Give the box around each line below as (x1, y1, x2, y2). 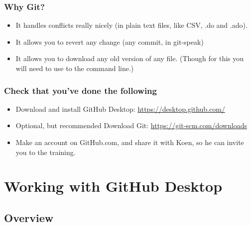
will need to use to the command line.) (15, 63, 134, 73)
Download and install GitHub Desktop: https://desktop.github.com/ (15, 103, 225, 114)
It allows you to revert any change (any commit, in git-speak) (15, 36, 204, 47)
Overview (4, 210, 54, 225)
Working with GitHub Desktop (4, 176, 223, 196)
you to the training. (15, 147, 76, 157)
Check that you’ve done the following (4, 84, 157, 96)
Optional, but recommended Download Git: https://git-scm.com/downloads (15, 120, 247, 131)
